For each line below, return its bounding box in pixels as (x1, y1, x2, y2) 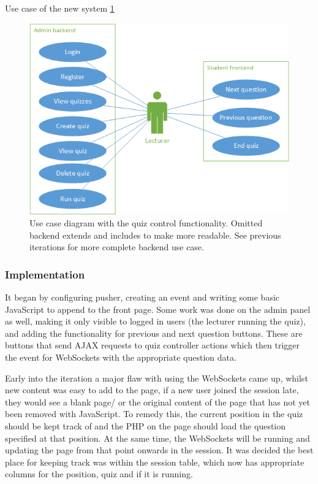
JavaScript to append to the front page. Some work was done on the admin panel (5, 302, 311, 315)
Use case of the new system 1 (5, 2, 115, 14)
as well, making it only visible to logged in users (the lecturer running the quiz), (5, 315, 306, 328)
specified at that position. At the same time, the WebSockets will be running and (5, 431, 310, 444)
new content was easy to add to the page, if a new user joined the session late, (5, 383, 299, 396)
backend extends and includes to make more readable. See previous (29, 228, 281, 241)
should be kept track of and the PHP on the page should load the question (5, 420, 286, 432)
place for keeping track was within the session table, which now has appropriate (5, 455, 305, 468)
